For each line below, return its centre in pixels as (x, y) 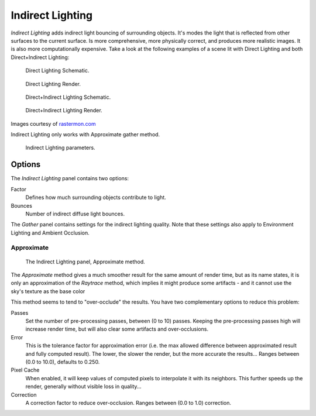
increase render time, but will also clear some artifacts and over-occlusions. (117, 329)
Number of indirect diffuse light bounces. (75, 214)
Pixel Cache (25, 370)
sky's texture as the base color (48, 291)
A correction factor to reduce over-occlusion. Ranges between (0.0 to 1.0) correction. (128, 403)
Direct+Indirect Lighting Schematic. (68, 97)
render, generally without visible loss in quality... (83, 387)
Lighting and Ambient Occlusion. (50, 233)
